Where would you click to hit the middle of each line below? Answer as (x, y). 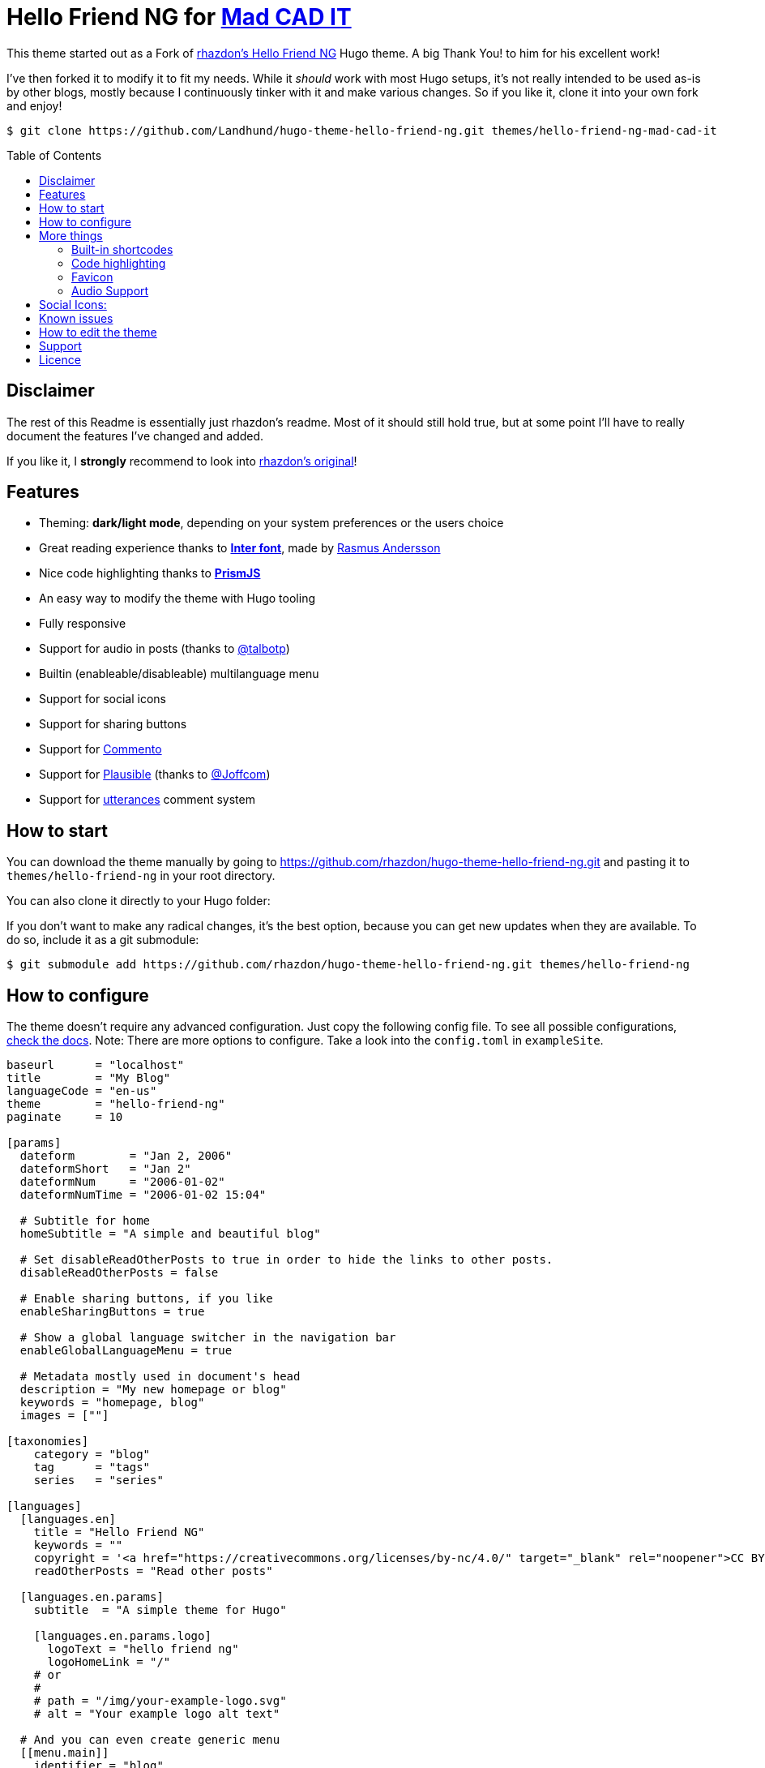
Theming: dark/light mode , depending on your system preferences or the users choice (271, 523)
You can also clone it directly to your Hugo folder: (139, 901)
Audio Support (110, 290)
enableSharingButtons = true (112, 1312)
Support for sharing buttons (113, 724)
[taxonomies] (48, 1442)
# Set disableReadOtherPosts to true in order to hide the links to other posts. (286, 1260)
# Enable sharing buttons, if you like (146, 1299)
